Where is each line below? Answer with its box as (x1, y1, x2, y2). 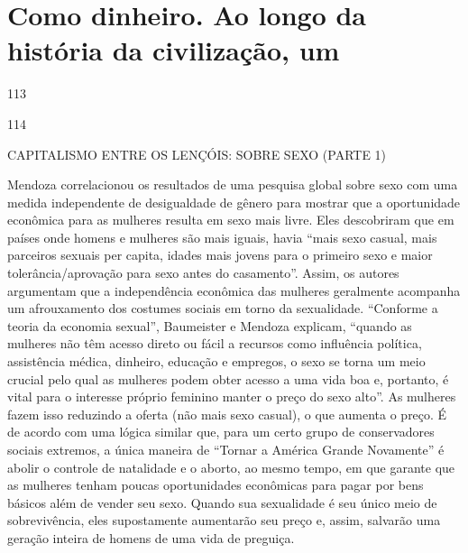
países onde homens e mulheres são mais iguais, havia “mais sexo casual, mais (7, 227, 437, 246)
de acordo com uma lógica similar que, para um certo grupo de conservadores (7, 422, 435, 441)
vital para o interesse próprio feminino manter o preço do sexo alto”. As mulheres (7, 387, 456, 406)
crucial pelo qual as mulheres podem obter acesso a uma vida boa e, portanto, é (7, 369, 449, 388)
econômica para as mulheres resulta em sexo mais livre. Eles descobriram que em (7, 210, 454, 229)
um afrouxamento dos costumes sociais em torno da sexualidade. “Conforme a (7, 299, 438, 318)
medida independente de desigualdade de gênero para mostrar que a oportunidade (7, 192, 461, 211)
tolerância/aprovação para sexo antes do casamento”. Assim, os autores (7, 263, 399, 282)
